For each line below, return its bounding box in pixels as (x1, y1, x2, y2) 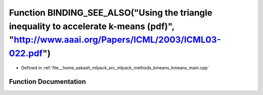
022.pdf (9, 48, 43, 59)
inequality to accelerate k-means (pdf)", (9, 21, 175, 32)
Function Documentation (9, 78, 86, 86)
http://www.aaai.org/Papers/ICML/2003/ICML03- (14, 34, 221, 46)
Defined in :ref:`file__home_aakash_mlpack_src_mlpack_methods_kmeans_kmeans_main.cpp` (21, 64, 209, 70)
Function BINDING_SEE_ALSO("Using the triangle (9, 7, 213, 18)
